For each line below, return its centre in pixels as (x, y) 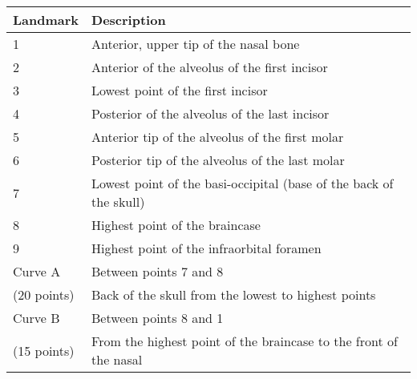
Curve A (37, 271)
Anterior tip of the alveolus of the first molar (218, 137)
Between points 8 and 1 (158, 318)
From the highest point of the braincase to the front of (245, 341)
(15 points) (44, 350)
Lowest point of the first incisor (180, 90)
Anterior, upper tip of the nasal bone (196, 44)
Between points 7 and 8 (158, 271)
